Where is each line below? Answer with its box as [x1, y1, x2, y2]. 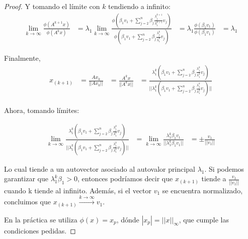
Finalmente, [4, 53, 41, 63]
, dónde [116, 214, 139, 224]
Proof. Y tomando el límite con [4, 1, 100, 11]
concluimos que [4, 196, 51, 207]
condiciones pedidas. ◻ [4, 225, 76, 235]
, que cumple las [179, 214, 229, 224]
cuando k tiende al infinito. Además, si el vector [4, 185, 152, 195]
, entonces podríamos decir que [77, 173, 173, 184]
